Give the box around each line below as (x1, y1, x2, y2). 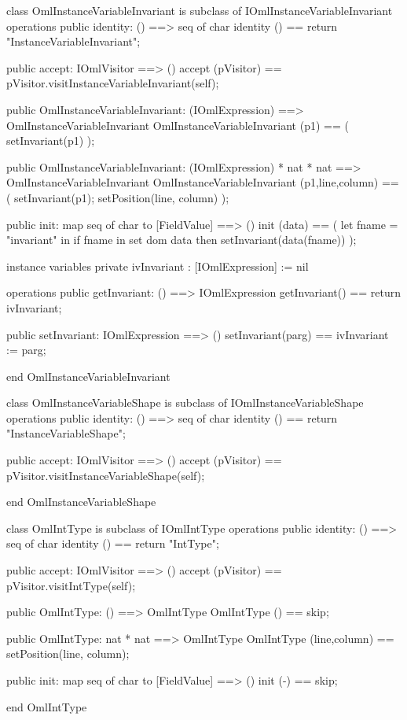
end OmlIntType (6, 698, 87, 714)
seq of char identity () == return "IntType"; (6, 535, 219, 552)
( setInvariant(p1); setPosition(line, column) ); (6, 189, 229, 205)
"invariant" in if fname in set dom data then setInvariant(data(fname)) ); (6, 231, 357, 248)
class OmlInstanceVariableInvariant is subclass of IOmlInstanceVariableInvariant (6, 2, 393, 18)
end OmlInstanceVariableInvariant (6, 367, 170, 384)
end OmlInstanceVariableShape (6, 493, 156, 510)
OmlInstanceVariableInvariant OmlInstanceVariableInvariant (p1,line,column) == (6, 174, 399, 190)
